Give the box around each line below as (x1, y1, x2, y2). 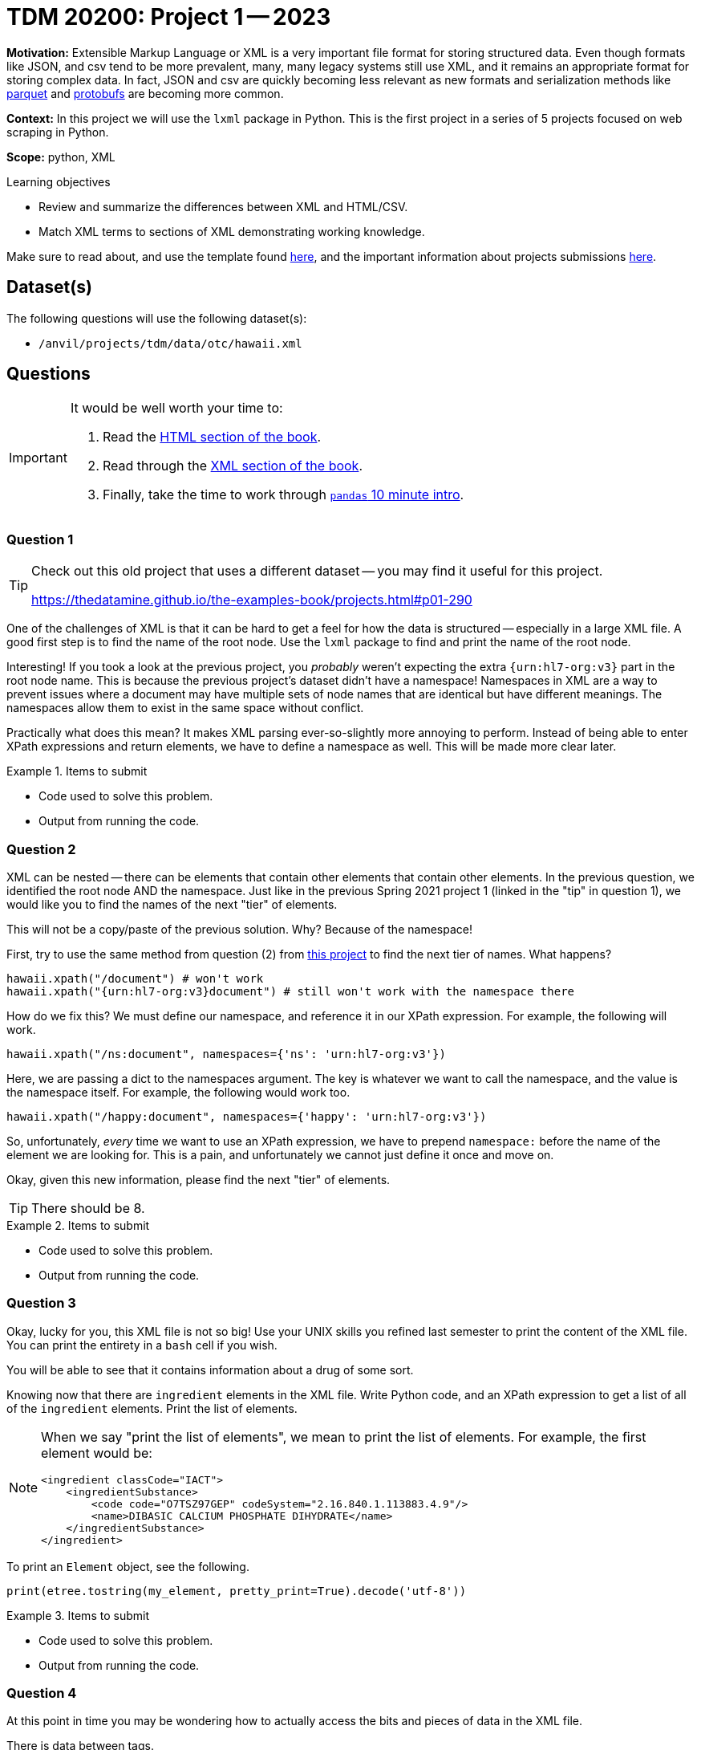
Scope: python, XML (6, 149, 115, 164)
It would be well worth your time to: (70, 400, 283, 417)
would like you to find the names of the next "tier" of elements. (6, 897, 338, 911)
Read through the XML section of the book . (102, 458, 363, 474)
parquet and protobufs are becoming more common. (6, 86, 284, 100)
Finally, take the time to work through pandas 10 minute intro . (102, 486, 464, 503)
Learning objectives (6, 174, 111, 189)
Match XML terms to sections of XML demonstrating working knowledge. (38, 224, 425, 238)
